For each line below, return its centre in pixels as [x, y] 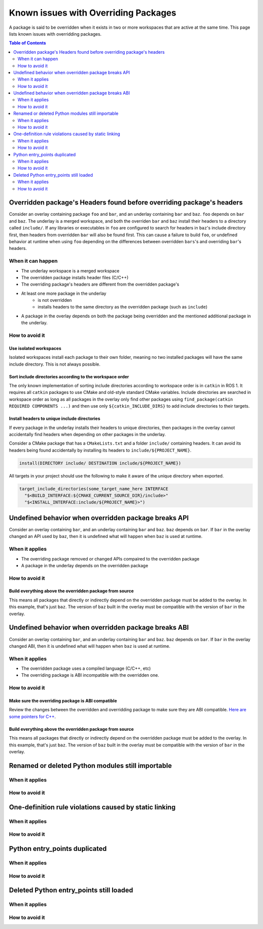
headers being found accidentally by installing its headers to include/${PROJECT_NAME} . [100, 450]
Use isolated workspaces [35, 348]
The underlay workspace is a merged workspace [70, 270]
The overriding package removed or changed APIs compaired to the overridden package [110, 558]
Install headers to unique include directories [55, 419]
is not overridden [55, 300]
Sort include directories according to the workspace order [69, 376]
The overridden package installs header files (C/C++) [75, 277]
